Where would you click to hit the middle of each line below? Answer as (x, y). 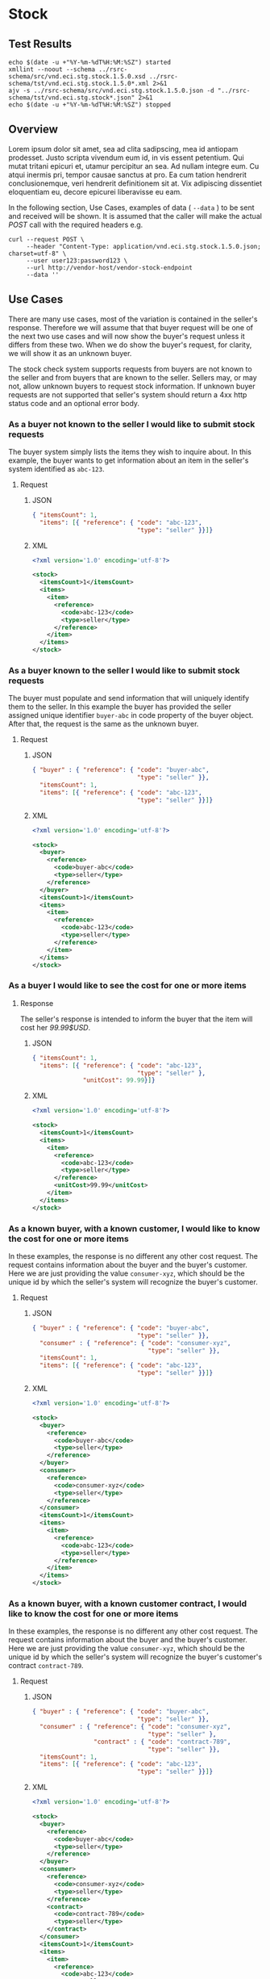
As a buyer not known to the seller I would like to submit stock (132, 424)
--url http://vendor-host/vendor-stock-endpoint (110, 267)
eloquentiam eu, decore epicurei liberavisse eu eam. (96, 191)
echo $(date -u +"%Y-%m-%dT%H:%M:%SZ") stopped (90, 105)
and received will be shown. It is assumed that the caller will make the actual (135, 216)
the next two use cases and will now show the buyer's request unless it (127, 336)
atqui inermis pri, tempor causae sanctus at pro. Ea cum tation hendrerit (128, 174)
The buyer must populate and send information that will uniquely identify (129, 698)
